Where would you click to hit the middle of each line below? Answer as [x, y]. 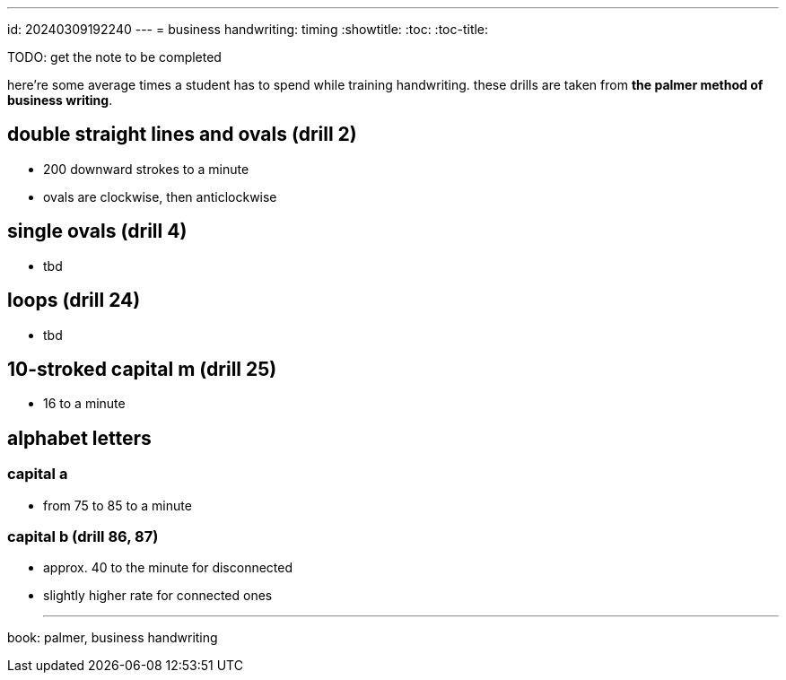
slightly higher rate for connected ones [158, 596]
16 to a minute [84, 404]
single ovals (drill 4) [97, 231]
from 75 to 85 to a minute [118, 505]
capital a [38, 474]
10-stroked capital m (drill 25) [142, 369]
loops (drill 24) [74, 301]
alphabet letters [79, 438]
